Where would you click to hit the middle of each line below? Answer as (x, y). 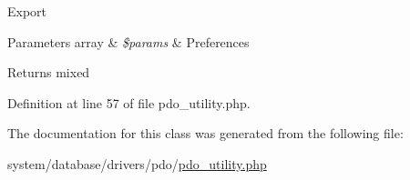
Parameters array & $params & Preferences (128, 41)
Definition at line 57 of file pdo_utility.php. (129, 102)
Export (27, 11)
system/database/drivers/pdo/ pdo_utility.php (137, 163)
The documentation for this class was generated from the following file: (205, 133)
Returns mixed (49, 72)
